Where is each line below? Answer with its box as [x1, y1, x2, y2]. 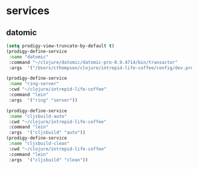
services [6, 4, 50, 18]
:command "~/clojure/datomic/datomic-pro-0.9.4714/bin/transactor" [8, 59, 178, 65]
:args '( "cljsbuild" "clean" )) [8, 157, 88, 163]
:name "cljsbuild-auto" [8, 113, 67, 119]
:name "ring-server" [8, 81, 60, 87]
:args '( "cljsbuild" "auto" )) [8, 130, 85, 136]
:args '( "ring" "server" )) [8, 97, 78, 103]
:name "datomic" [8, 54, 49, 60]
